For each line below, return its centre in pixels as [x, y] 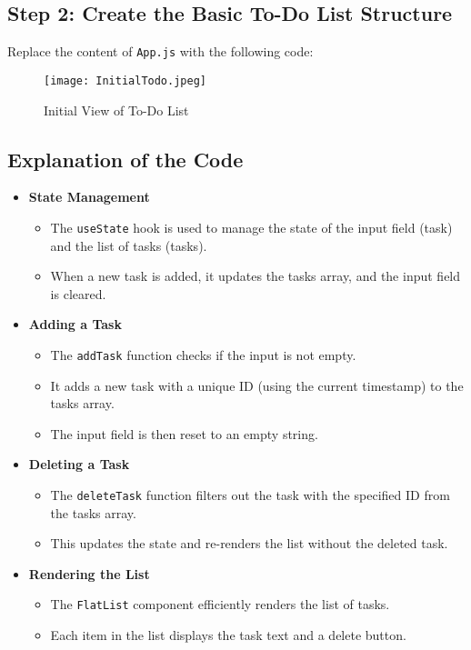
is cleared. [78, 293]
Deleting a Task [79, 464]
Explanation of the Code [125, 159]
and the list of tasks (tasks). [129, 245]
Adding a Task [75, 324]
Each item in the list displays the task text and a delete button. [228, 635]
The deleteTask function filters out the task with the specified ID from [250, 494]
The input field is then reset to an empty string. [184, 433]
